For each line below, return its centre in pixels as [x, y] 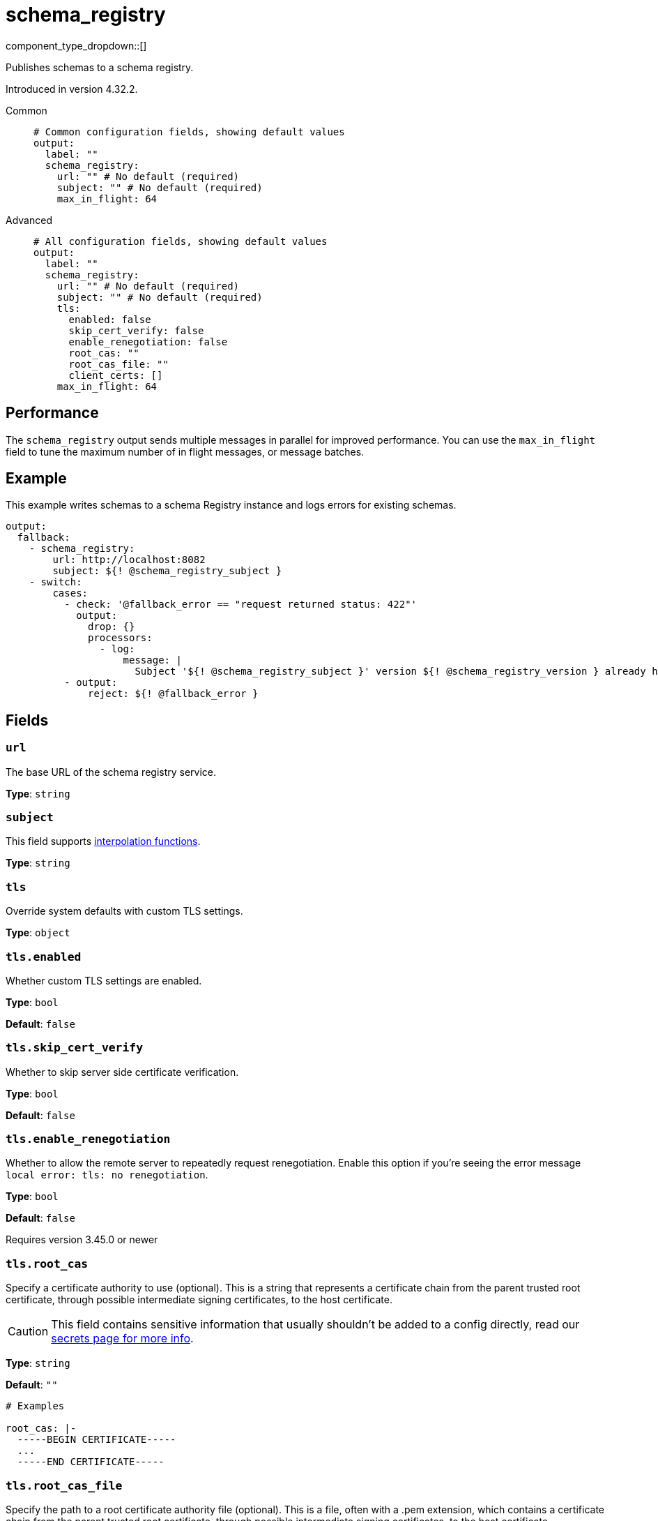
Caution [28, 1332]
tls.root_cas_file [64, 1485]
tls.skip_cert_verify [74, 1048]
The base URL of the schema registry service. [111, 772]
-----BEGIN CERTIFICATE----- [97, 1440]
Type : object [38, 933]
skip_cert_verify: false [136, 330]
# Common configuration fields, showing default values [189, 132]
